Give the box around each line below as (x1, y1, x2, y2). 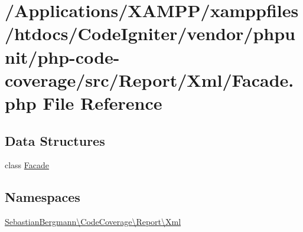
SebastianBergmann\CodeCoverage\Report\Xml (5, 215, 181, 228)
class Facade (5, 159, 50, 171)
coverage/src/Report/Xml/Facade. (5, 67, 294, 92)
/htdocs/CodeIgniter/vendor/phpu (5, 21, 295, 45)
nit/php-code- (5, 44, 120, 68)
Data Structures (5, 131, 105, 149)
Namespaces (5, 188, 80, 206)
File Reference (43, 90, 162, 115)
